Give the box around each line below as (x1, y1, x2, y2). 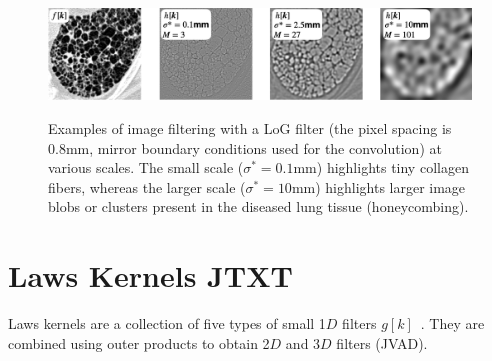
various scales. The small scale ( (48, 157, 244, 178)
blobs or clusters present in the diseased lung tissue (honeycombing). (48, 196, 469, 217)
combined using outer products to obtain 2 (8, 332, 270, 353)
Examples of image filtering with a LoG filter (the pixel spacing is (48, 117, 452, 138)
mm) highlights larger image (291, 176, 466, 197)
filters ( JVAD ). (336, 332, 428, 353)
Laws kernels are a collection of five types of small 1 (8, 313, 326, 334)
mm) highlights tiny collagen (293, 157, 469, 178)
